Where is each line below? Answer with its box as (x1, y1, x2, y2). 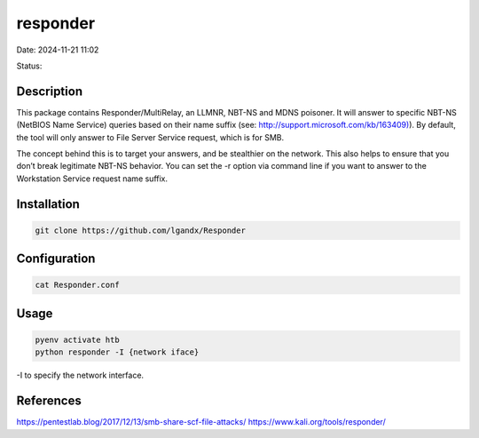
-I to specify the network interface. (16, 370, 145, 381)
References (16, 394, 82, 409)
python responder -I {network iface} (35, 347, 200, 357)
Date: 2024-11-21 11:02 (16, 44, 99, 55)
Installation (16, 196, 80, 211)
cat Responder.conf (35, 280, 120, 291)
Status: (16, 60, 43, 71)
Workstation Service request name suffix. (16, 173, 169, 184)
